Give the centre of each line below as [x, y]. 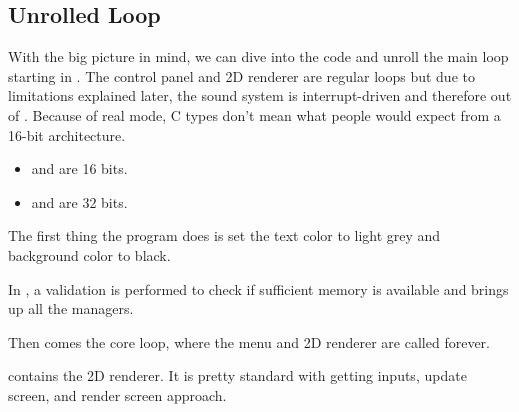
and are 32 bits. [79, 201]
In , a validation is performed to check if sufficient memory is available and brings [258, 288]
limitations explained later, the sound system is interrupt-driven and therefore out [260, 95]
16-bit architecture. [67, 134]
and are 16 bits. [79, 168]
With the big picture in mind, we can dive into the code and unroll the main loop [258, 56]
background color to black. [89, 254]
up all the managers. [71, 308]
